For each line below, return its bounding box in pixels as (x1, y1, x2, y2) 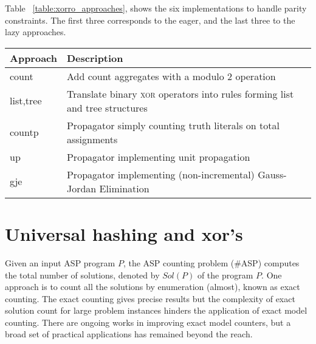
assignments (66, 132, 118, 146)
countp (10, 125, 39, 140)
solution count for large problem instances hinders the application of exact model (5, 304, 307, 317)
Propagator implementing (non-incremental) (66, 167, 255, 181)
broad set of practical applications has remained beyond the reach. (5, 328, 253, 340)
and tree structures (66, 100, 148, 115)
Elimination (99, 181, 149, 195)
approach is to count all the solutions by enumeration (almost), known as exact (5, 280, 300, 293)
